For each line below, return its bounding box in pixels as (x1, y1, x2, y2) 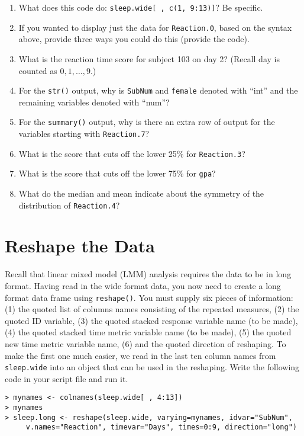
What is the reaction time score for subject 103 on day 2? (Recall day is (18, 52, 280, 65)
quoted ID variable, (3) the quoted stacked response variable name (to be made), (5, 314, 298, 326)
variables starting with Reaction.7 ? (18, 127, 150, 139)
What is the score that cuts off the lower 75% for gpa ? (18, 167, 216, 179)
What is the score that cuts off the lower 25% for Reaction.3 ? (18, 147, 245, 159)
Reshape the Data (5, 233, 155, 258)
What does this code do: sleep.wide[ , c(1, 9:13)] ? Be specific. (18, 1, 263, 13)
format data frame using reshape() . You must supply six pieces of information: (5, 291, 293, 303)
